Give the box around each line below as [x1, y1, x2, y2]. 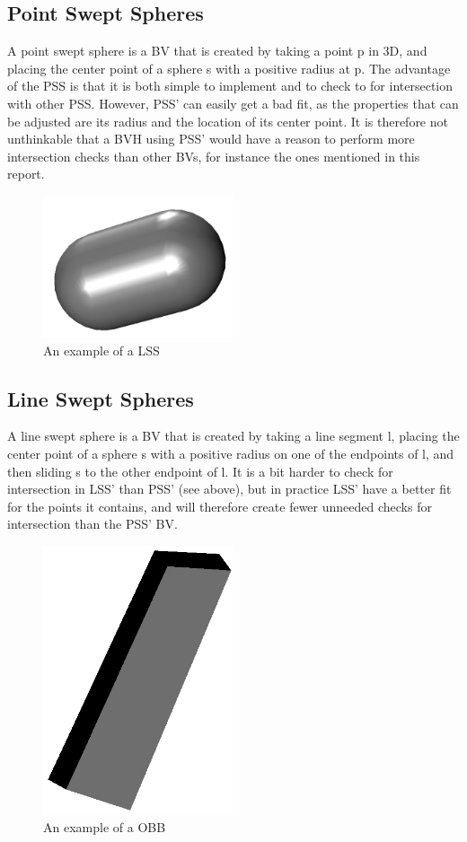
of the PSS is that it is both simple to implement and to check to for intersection [7, 76, 454, 95]
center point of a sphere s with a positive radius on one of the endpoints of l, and [7, 443, 454, 462]
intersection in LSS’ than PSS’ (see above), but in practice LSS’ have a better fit [7, 479, 452, 498]
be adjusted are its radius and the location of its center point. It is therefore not [7, 111, 448, 130]
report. [7, 164, 45, 183]
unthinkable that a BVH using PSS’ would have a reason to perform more [7, 129, 415, 148]
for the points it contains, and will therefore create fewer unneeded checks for [7, 496, 432, 515]
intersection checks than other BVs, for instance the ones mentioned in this [7, 146, 420, 165]
